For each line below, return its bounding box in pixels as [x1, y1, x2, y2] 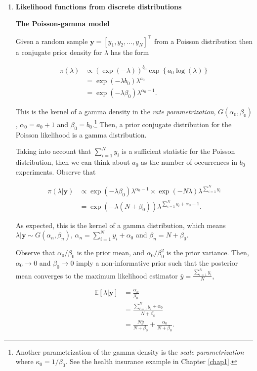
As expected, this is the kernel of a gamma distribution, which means [15, 220, 226, 230]
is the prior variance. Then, [166, 247, 249, 258]
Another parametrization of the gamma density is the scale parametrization [15, 346, 244, 357]
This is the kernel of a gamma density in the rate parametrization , [15, 106, 216, 117]
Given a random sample [15, 36, 88, 46]
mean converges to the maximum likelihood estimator [15, 270, 178, 280]
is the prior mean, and [77, 247, 145, 258]
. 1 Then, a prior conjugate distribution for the [92, 118, 232, 130]
